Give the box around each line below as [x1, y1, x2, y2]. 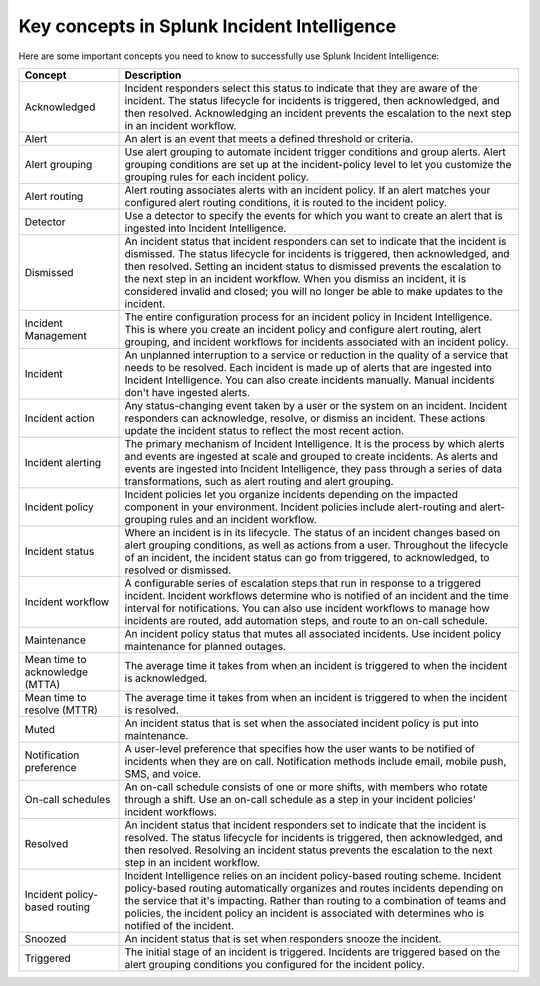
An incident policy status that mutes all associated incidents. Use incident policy [124, 626, 502, 640]
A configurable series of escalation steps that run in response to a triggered [124, 576, 482, 590]
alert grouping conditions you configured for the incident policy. [124, 957, 425, 971]
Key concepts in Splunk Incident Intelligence [18, 15, 397, 37]
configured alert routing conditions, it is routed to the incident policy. [124, 195, 447, 209]
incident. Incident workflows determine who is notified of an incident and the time [124, 588, 509, 602]
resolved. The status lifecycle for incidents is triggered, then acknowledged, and [124, 830, 503, 844]
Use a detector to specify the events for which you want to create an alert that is [124, 208, 504, 222]
